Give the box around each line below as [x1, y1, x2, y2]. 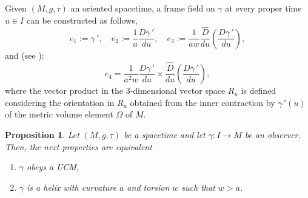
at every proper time [225, 2, 302, 14]
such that [181, 180, 215, 193]
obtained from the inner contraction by [130, 96, 275, 108]
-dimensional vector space [130, 84, 226, 97]
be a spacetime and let [124, 128, 206, 140]
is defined [241, 84, 276, 97]
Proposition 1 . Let [5, 128, 79, 140]
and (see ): [5, 48, 44, 61]
